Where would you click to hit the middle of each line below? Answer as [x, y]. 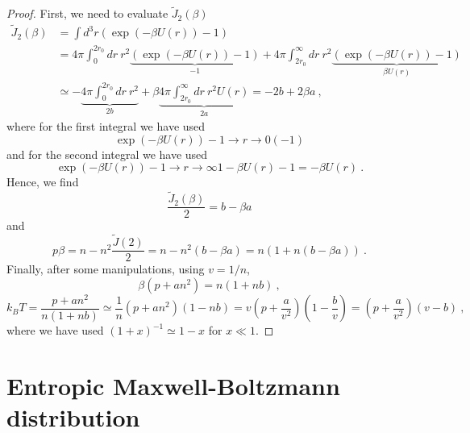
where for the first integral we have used [106, 126]
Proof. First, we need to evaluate [87, 13]
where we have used [55, 330]
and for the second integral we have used [107, 154]
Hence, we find [43, 182]
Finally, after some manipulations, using [106, 269]
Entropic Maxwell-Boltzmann [173, 386]
